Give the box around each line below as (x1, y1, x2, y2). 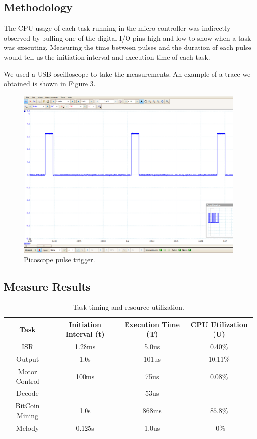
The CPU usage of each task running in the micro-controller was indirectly (4, 23, 231, 33)
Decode (16, 388, 39, 398)
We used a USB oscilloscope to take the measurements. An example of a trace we (4, 68, 251, 79)
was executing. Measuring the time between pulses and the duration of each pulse (4, 42, 251, 52)
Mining (16, 410, 39, 420)
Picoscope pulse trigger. (24, 254, 95, 265)
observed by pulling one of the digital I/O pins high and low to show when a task (4, 32, 251, 43)
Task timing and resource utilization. (73, 302, 184, 312)
